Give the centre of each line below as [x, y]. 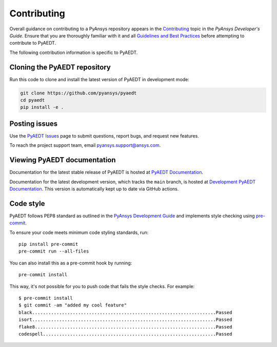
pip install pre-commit [48, 244]
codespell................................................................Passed [125, 334]
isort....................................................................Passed [125, 320]
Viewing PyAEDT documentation [63, 160]
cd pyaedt [33, 100]
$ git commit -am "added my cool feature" [73, 305]
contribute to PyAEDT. [33, 43]
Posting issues [34, 123]
